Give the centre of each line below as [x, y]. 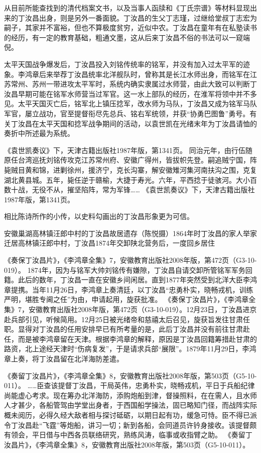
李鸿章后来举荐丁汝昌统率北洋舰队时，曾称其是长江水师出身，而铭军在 [134, 74]
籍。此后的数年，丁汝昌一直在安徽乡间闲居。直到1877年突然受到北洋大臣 [123, 280]
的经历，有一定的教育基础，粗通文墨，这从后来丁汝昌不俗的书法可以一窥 [123, 37]
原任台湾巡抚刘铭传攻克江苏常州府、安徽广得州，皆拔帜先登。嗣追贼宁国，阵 [130, 160]
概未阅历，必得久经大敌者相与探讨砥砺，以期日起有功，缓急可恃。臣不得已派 [130, 414]
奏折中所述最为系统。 [39, 133]
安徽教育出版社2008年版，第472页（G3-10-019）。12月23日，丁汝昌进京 [143, 309]
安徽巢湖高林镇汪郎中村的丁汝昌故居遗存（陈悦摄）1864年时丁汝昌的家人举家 [130, 233]
